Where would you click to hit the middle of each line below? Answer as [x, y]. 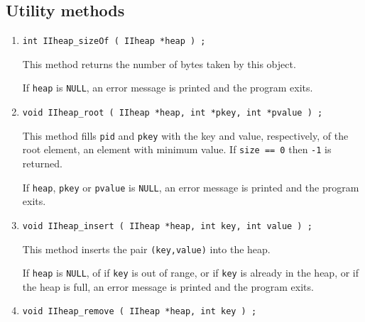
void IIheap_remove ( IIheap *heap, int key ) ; [140, 312]
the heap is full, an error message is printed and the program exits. [168, 286]
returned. [42, 163]
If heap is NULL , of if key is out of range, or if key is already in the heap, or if [191, 273]
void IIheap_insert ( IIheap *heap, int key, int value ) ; [167, 226]
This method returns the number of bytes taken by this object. [159, 63]
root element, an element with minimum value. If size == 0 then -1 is [177, 149]
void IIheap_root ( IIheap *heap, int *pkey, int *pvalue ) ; [173, 113]
